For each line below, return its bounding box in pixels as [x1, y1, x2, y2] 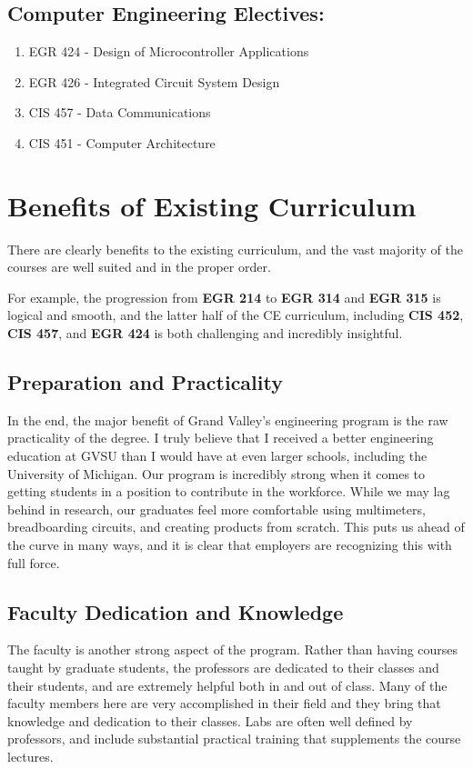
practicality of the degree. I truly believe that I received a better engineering [7, 428, 434, 447]
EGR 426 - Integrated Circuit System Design [28, 72, 280, 91]
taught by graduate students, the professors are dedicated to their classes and [7, 658, 439, 677]
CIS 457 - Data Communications [28, 103, 211, 122]
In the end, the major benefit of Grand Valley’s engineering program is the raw [7, 410, 448, 429]
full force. [7, 553, 60, 572]
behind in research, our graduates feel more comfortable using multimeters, [7, 499, 426, 518]
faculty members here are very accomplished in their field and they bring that [7, 694, 441, 713]
